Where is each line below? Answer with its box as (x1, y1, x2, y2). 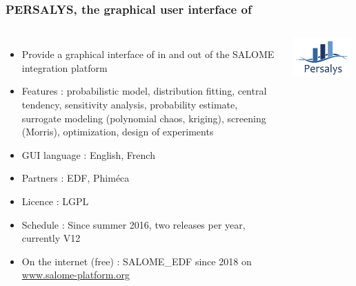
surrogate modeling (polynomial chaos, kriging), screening (21, 111, 266, 125)
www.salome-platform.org (21, 267, 130, 282)
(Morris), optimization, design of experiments (21, 124, 214, 139)
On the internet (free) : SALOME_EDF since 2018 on (21, 254, 252, 268)
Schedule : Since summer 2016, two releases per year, (21, 217, 246, 231)
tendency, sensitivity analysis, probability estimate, (21, 97, 238, 111)
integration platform (21, 60, 108, 75)
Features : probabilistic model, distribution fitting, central (21, 84, 267, 98)
